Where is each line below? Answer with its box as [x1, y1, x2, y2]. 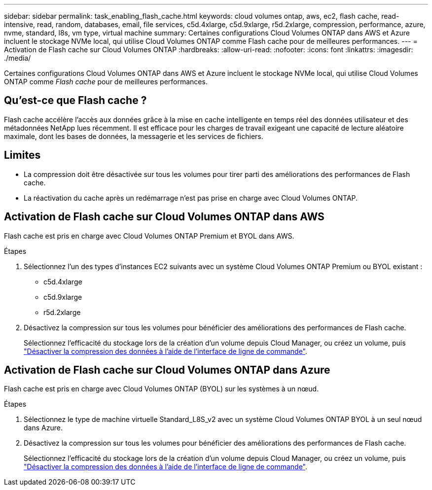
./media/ [4, 54, 31, 62]
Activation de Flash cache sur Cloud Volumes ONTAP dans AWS [4, 210, 324, 223]
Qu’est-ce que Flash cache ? [4, 94, 147, 107]
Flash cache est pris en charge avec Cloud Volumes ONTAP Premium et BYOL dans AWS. [4, 231, 294, 240]
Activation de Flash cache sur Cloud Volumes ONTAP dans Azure [4, 363, 330, 376]
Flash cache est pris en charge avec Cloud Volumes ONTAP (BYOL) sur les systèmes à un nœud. [4, 385, 319, 393]
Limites [4, 149, 41, 162]
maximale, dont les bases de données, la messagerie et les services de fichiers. [4, 132, 263, 140]
